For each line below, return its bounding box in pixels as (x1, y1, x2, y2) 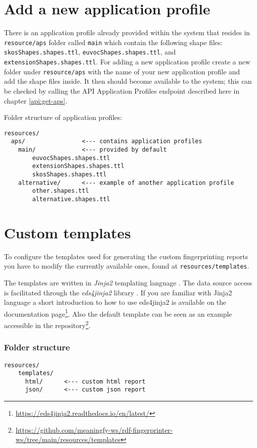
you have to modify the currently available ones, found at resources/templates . (4, 261, 249, 271)
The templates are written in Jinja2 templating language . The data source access (4, 278, 253, 287)
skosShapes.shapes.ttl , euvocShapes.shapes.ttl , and (4, 47, 176, 57)
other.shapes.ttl (32, 187, 89, 195)
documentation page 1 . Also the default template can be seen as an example (4, 307, 232, 319)
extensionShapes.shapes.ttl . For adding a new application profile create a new (4, 56, 251, 67)
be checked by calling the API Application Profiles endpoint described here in (4, 85, 240, 96)
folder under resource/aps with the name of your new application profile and (4, 66, 240, 76)
